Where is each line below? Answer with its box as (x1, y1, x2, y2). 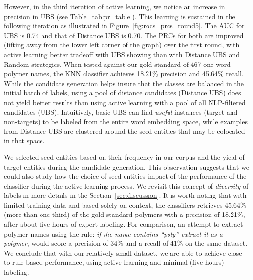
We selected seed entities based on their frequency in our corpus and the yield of (4, 151, 245, 162)
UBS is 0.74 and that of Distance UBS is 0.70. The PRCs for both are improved (4, 30, 244, 40)
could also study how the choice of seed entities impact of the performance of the (4, 171, 247, 181)
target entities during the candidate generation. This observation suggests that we (4, 161, 249, 172)
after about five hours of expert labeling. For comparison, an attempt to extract (4, 219, 243, 229)
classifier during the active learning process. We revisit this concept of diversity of (4, 180, 249, 191)
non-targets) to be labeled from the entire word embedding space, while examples (4, 116, 248, 127)
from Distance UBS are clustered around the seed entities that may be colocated (4, 126, 245, 136)
